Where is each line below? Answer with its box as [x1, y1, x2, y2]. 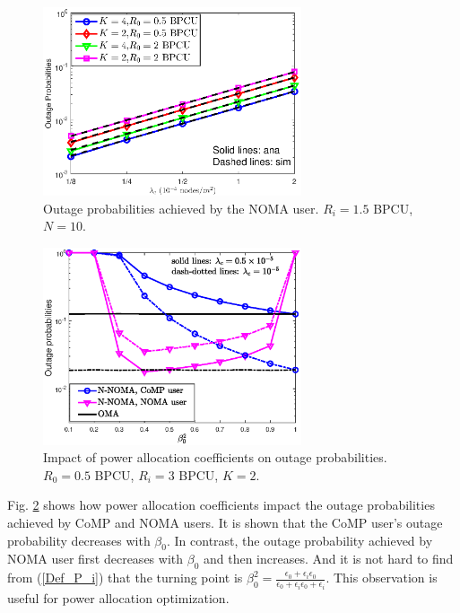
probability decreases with [7, 530, 151, 549]
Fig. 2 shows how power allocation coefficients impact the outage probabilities [7, 495, 435, 514]
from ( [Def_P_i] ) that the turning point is [7, 568, 243, 587]
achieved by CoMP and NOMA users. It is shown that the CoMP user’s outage [7, 513, 443, 532]
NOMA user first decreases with [7, 549, 184, 568]
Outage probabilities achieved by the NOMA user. [43, 198, 319, 217]
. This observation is [325, 568, 438, 587]
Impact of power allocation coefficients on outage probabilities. [43, 448, 387, 467]
